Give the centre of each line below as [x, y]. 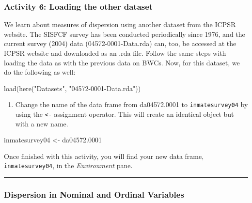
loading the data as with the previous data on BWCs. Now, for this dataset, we [122, 62]
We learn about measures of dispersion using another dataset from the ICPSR [120, 24]
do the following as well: [40, 72]
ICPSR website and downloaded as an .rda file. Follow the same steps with [115, 53]
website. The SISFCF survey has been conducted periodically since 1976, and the [125, 34]
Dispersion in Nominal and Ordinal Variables [94, 195]
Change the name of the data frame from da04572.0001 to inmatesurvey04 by [132, 104]
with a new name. [42, 123]
